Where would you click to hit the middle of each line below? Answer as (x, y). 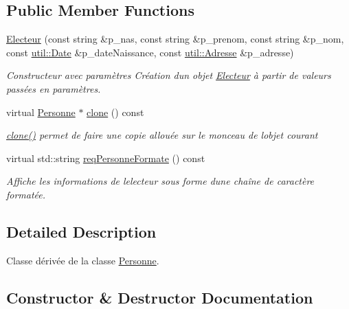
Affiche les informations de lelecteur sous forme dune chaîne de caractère (160, 181)
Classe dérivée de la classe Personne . (83, 260)
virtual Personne (41, 112)
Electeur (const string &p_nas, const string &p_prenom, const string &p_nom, (175, 39)
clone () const (115, 112)
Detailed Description (81, 231)
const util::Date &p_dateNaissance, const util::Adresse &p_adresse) (150, 52)
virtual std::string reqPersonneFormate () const (106, 158)
